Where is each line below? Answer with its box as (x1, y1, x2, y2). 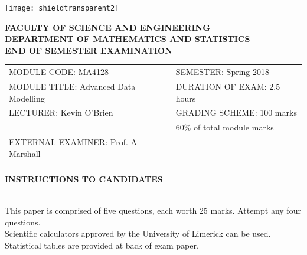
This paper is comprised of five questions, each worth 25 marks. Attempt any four (5, 204, 301, 217)
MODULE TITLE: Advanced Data (9, 80, 136, 93)
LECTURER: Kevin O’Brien (9, 106, 113, 119)
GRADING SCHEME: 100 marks (175, 106, 297, 119)
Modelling (9, 91, 45, 104)
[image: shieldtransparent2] (5, 4, 119, 12)
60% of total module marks (175, 121, 274, 133)
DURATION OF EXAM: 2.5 (175, 80, 280, 93)
